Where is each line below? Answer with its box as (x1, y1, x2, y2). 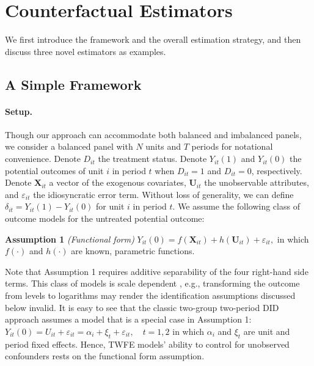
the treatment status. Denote (98, 152, 207, 165)
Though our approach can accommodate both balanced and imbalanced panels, (5, 128, 302, 141)
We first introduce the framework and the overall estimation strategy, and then (5, 33, 301, 46)
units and (145, 140, 181, 153)
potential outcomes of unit (5, 164, 104, 177)
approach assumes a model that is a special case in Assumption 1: (5, 313, 252, 326)
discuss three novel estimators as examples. (5, 45, 166, 57)
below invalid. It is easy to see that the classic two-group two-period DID (5, 301, 279, 313)
